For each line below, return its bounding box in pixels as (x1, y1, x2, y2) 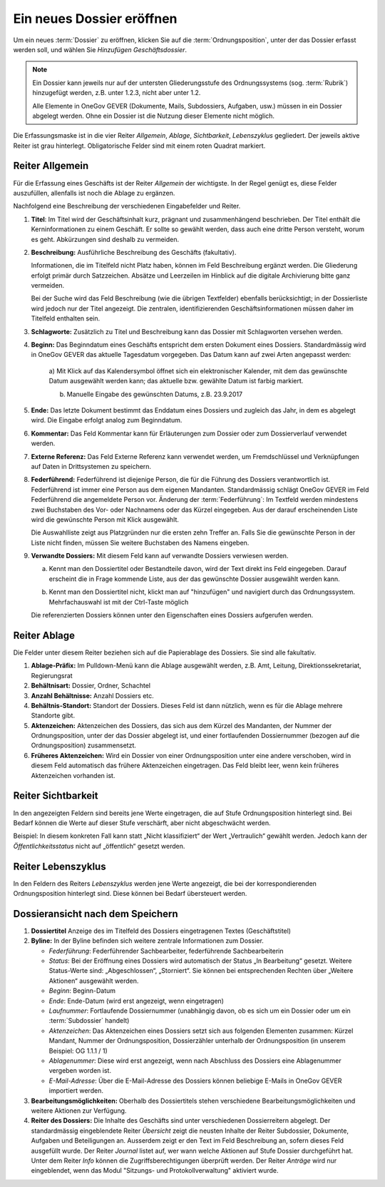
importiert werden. (48, 1086, 103, 1095)
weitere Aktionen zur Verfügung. (31, 1106, 127, 1115)
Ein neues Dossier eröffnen (13, 11, 178, 26)
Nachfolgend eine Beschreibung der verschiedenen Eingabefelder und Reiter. (13, 202, 241, 211)
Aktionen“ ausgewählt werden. (48, 976, 139, 985)
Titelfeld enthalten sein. (31, 314, 101, 323)
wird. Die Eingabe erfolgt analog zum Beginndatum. (31, 416, 183, 425)
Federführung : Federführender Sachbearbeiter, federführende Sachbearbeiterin (48, 946, 284, 955)
